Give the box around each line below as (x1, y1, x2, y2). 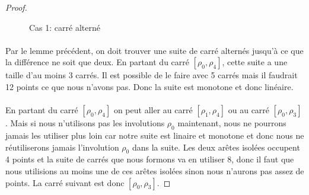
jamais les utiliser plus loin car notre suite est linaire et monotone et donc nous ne (5, 129, 304, 141)
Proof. (5, 1, 27, 13)
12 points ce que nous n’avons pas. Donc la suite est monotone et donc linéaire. (5, 80, 294, 92)
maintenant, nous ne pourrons (177, 117, 286, 129)
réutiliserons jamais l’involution (5, 140, 119, 153)
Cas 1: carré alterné (29, 21, 100, 33)
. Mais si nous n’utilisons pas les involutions (5, 117, 165, 129)
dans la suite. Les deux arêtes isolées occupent (132, 140, 300, 153)
